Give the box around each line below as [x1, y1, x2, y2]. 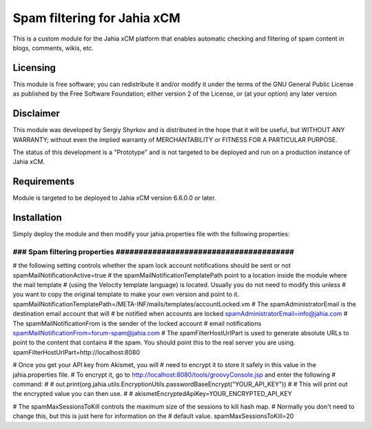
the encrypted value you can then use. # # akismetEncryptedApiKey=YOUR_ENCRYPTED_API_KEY [12, 390, 292, 398]
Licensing [12, 62, 56, 74]
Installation [12, 212, 62, 224]
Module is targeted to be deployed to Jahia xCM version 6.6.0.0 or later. [12, 193, 216, 202]
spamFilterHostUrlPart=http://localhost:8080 [12, 348, 141, 356]
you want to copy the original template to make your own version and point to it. [12, 290, 240, 299]
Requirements [12, 176, 75, 187]
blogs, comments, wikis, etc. [12, 43, 94, 52]
